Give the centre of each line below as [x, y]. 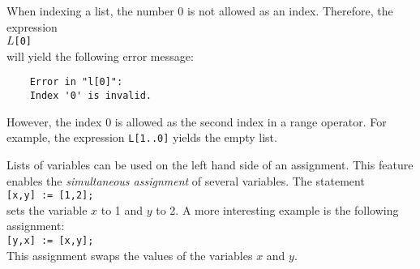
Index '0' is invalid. [90, 96]
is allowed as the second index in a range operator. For [251, 121]
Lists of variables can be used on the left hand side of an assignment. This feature [210, 164]
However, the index [54, 121]
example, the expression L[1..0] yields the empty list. [142, 137]
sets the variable [47, 209]
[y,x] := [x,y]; [50, 241]
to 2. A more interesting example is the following [277, 209]
